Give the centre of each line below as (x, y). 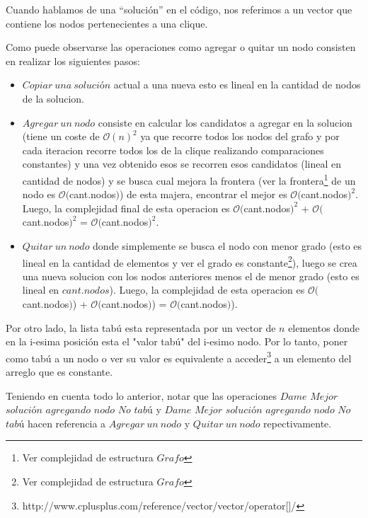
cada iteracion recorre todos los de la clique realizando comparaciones (173, 150)
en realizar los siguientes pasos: (73, 61)
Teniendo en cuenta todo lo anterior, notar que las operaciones (141, 395)
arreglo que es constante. (59, 372)
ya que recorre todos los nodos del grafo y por (240, 136)
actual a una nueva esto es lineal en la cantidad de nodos (237, 85)
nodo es (39, 194)
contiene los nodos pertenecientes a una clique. (107, 23)
